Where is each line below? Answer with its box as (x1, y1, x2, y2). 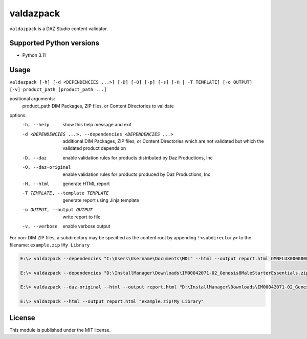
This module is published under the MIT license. (9, 327, 111, 333)
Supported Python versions (9, 39, 100, 48)
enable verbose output (62, 223, 111, 229)
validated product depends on (62, 145, 126, 151)
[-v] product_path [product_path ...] (9, 86, 107, 92)
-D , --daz (22, 155, 47, 161)
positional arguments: (9, 96, 55, 102)
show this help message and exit (62, 122, 131, 128)
